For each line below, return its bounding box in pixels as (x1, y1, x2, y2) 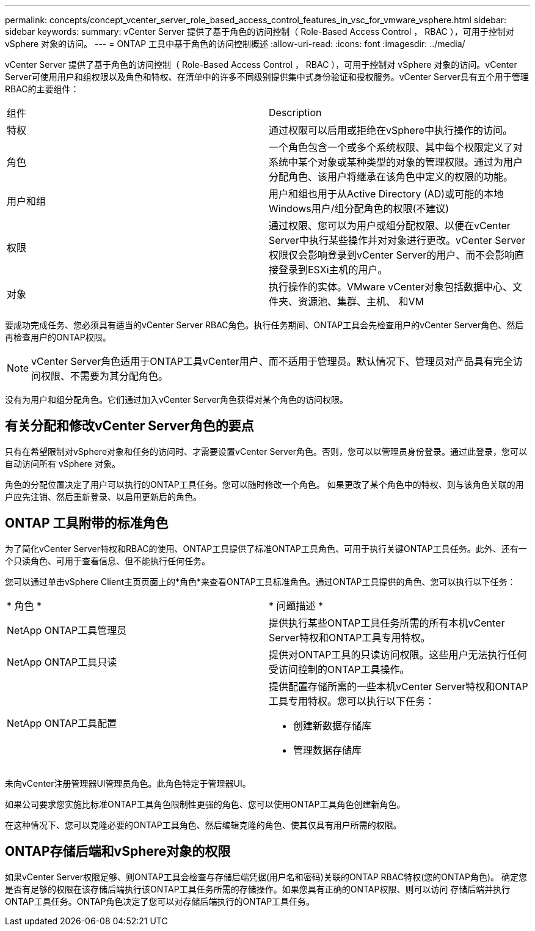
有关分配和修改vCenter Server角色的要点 (5, 418, 254, 434)
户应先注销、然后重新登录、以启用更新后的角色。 (5, 491, 202, 502)
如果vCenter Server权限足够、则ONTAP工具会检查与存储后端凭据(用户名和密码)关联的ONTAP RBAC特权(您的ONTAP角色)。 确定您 (5, 871, 527, 882)
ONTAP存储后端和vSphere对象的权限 (5, 844, 231, 859)
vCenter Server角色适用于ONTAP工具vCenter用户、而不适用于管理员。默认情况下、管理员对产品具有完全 (31, 355, 513, 367)
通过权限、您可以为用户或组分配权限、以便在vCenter (269, 219, 511, 232)
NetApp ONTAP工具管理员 (7, 624, 127, 636)
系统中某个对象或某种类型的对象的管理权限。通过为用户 (269, 156, 523, 168)
